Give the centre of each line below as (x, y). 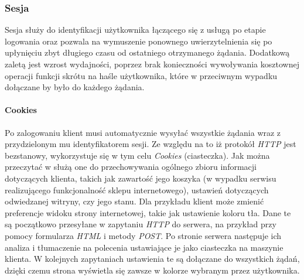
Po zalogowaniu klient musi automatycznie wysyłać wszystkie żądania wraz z (143, 132)
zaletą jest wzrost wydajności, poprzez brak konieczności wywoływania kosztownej (152, 64)
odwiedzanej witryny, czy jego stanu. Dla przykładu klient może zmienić (134, 201)
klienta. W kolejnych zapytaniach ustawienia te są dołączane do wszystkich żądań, (152, 259)
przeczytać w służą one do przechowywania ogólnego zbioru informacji (131, 167)
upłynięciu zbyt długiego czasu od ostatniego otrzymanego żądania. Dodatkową (147, 52)
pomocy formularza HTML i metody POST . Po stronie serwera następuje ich (143, 235)
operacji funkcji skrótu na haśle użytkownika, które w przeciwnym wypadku (141, 75)
